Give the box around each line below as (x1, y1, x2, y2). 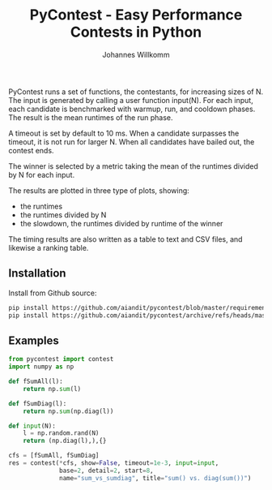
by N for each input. (8, 170, 75, 179)
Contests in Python (70, 23, 202, 41)
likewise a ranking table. (8, 243, 89, 252)
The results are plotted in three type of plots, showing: (8, 185, 190, 196)
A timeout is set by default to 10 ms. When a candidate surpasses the (8, 128, 240, 138)
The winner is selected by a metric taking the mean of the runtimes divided (8, 161, 259, 171)
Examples (8, 333, 59, 347)
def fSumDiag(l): (8, 399, 67, 407)
